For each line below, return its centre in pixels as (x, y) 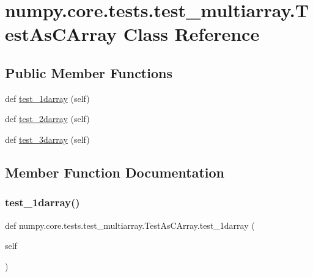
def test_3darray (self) (47, 139)
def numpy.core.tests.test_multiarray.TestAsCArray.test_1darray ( (130, 225)
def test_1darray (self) (47, 98)
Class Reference (191, 34)
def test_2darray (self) (47, 119)
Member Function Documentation (115, 172)
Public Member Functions (89, 72)
